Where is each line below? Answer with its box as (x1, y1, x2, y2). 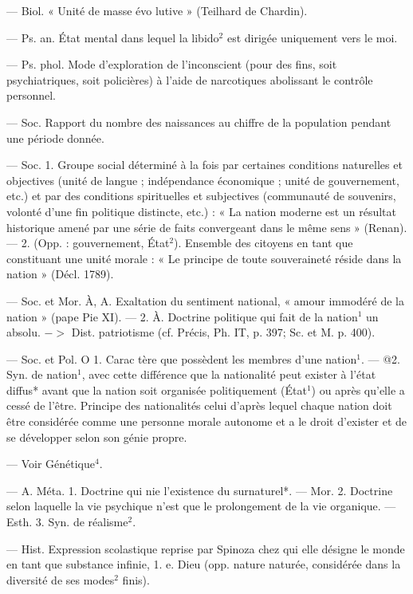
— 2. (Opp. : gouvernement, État (6, 234, 170, 251)
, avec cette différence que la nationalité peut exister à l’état (81, 366, 376, 383)
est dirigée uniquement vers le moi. (226, 29, 398, 45)
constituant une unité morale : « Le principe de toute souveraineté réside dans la (6, 250, 402, 266)
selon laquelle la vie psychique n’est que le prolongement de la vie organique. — (6, 498, 396, 514)
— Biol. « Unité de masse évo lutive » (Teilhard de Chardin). (6, 2, 308, 18)
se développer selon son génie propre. (6, 428, 187, 445)
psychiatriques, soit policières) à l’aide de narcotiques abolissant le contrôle (6, 71, 373, 88)
